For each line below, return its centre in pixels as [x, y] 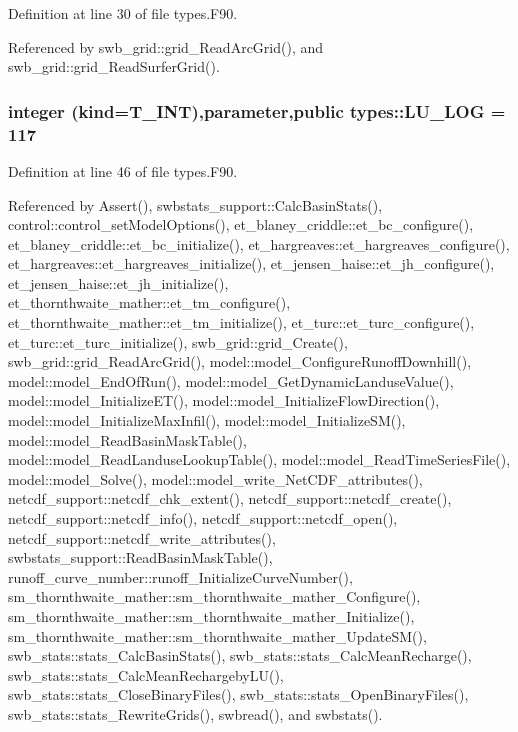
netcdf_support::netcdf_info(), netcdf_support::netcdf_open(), [203, 518]
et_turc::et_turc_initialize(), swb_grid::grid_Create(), [178, 341]
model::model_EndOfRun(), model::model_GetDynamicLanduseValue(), [231, 380]
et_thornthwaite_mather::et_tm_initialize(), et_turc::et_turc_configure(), [241, 322]
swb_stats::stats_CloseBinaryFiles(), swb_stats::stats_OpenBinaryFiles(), [238, 694]
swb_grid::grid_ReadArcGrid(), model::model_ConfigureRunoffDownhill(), [240, 361]
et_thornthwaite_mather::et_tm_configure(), [149, 302]
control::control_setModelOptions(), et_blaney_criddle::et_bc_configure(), [241, 224]
